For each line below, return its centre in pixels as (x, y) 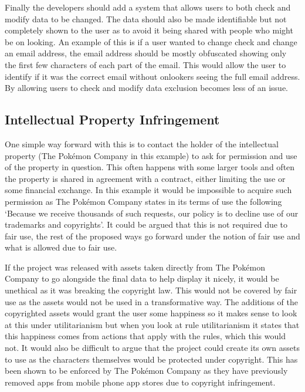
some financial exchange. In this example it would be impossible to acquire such (148, 190)
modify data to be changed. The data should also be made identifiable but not (146, 18)
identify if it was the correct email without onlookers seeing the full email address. (152, 76)
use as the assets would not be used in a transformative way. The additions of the (151, 301)
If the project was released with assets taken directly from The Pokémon (135, 267)
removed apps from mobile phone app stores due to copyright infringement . (140, 382)
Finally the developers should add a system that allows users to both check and (148, 7)
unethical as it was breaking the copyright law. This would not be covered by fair (151, 290)
